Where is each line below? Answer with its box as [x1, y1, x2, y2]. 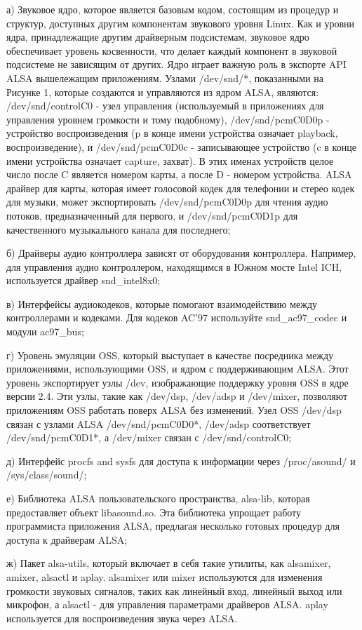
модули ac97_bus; [6, 324, 84, 339]
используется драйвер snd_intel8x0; [6, 273, 161, 288]
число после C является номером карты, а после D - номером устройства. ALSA [6, 167, 352, 182]
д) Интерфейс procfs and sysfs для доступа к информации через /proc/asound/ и [6, 453, 356, 468]
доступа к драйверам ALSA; [6, 532, 128, 547]
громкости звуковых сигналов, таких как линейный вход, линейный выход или [6, 583, 342, 598]
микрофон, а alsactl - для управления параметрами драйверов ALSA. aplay [6, 597, 328, 612]
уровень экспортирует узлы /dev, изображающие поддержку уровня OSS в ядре [6, 375, 349, 389]
